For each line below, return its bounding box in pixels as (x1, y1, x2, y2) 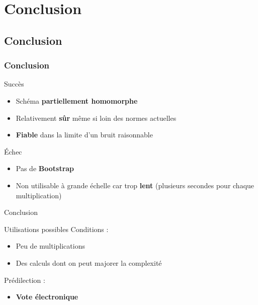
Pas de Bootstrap (16, 163, 74, 174)
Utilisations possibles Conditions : (4, 223, 109, 234)
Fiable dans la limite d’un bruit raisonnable (16, 129, 153, 140)
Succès (4, 79, 24, 89)
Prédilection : (4, 274, 45, 285)
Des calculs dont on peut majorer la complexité (16, 257, 162, 268)
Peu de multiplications (16, 241, 85, 251)
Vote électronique (16, 291, 78, 302)
